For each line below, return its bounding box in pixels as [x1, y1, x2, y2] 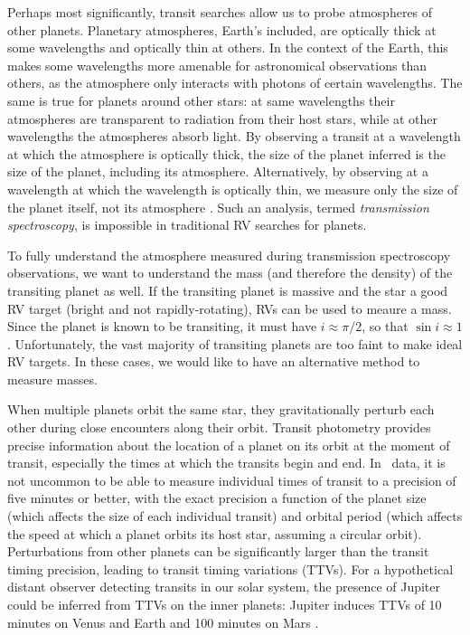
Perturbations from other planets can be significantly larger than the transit [7, 542, 429, 561]
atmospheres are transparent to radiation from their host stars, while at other [7, 109, 438, 128]
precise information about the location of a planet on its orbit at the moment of [7, 435, 450, 454]
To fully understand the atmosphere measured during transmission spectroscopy [7, 245, 451, 264]
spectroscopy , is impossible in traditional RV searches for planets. [7, 215, 367, 234]
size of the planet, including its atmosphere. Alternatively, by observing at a [7, 162, 428, 181]
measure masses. [7, 369, 98, 388]
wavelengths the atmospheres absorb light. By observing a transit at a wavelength [7, 127, 461, 146]
